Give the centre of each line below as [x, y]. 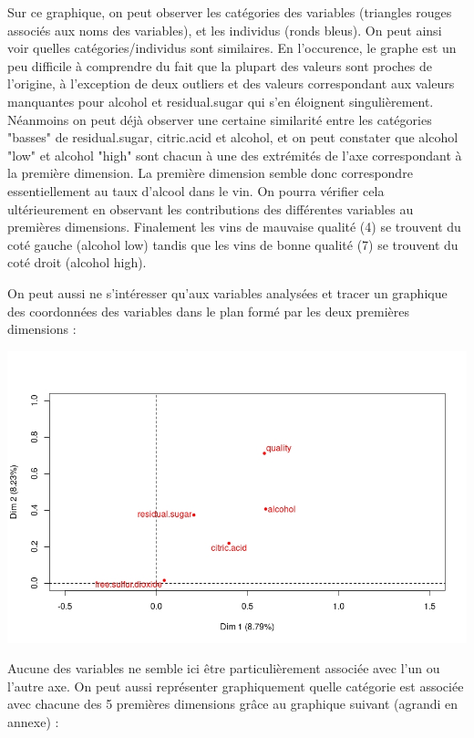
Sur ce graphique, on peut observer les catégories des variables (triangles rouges [230, 12]
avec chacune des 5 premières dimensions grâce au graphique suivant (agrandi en [233, 704]
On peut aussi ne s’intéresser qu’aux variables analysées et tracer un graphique [227, 292]
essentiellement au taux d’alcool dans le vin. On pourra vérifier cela [196, 190]
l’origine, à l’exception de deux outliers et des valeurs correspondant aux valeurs [231, 83]
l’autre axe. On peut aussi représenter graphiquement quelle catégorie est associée [236, 686]
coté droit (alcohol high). [77, 262]
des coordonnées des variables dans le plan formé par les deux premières [208, 311]
